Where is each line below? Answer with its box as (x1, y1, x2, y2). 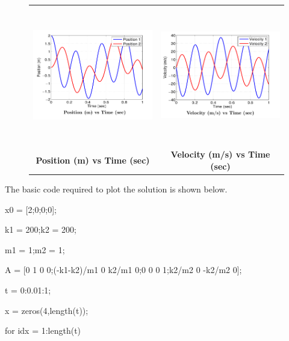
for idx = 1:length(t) (5, 324, 81, 337)
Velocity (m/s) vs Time (170, 148, 270, 161)
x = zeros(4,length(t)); (5, 304, 89, 316)
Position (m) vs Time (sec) (36, 154, 150, 167)
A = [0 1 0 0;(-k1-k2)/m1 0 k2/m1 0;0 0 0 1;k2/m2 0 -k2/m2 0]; (5, 263, 242, 276)
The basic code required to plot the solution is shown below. (5, 183, 228, 195)
